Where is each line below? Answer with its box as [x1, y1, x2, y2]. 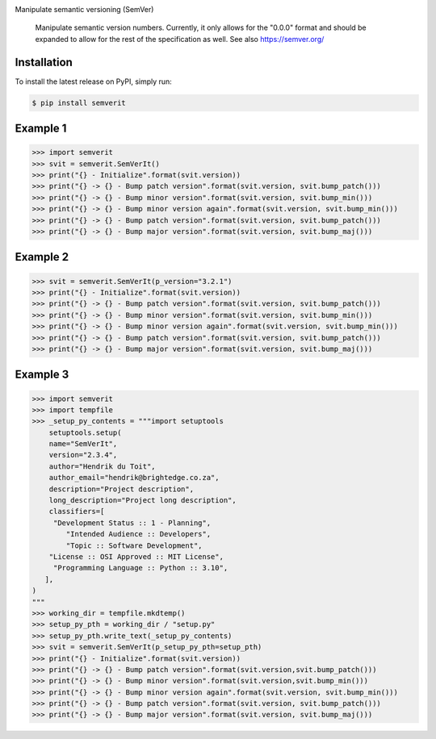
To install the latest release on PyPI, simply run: [15, 77, 173, 86]
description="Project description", [48, 484, 194, 494]
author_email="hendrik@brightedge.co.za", [48, 473, 220, 482]
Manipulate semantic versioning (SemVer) [15, 5, 154, 14]
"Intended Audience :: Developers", [65, 529, 212, 539]
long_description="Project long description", [48, 496, 237, 505]
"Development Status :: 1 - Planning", [52, 518, 212, 528]
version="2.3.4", [48, 450, 118, 460]
